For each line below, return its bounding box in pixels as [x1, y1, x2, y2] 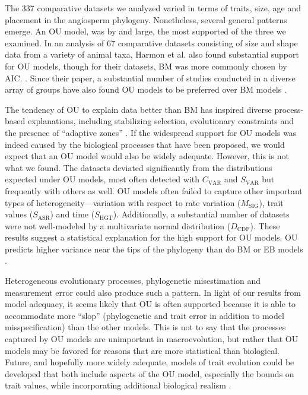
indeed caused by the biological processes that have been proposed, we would [5, 138, 285, 150]
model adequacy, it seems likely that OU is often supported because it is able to [5, 298, 296, 310]
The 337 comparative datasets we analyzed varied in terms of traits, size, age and [5, 2, 301, 14]
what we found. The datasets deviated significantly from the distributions [5, 161, 272, 173]
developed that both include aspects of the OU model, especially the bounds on [5, 367, 294, 380]
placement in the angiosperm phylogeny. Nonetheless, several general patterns [5, 13, 287, 26]
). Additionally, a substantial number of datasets [113, 208, 290, 220]
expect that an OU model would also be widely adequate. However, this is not [5, 150, 289, 162]
